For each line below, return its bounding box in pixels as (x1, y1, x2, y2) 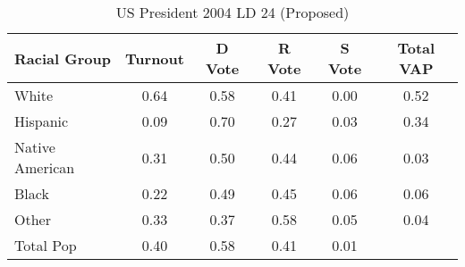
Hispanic (14, 111, 69, 131)
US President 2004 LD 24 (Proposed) (115, 2, 350, 22)
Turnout (125, 47, 184, 69)
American (14, 157, 75, 178)
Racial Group (14, 47, 111, 69)
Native (14, 137, 55, 157)
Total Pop (14, 235, 77, 255)
